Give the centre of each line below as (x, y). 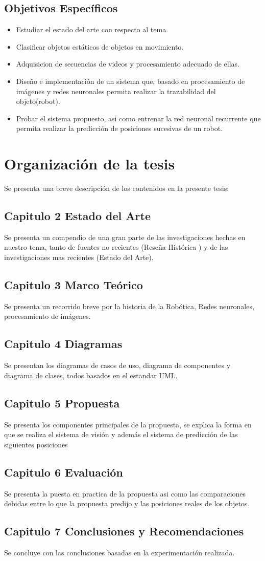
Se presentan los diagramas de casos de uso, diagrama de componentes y (117, 365)
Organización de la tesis (90, 164)
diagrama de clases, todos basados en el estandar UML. (91, 375)
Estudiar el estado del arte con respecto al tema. (92, 29)
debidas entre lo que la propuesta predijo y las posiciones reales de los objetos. (127, 503)
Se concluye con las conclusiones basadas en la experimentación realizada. (119, 553)
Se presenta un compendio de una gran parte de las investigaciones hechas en (125, 237)
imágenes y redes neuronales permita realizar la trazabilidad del (116, 91)
